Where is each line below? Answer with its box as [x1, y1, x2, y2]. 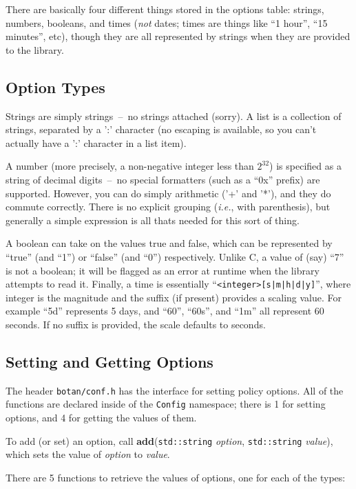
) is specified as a [269, 159, 342, 173]
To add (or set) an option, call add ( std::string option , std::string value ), [6, 433, 333, 448]
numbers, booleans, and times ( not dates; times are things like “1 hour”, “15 [6, 15, 328, 30]
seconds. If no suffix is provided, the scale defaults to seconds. [6, 317, 266, 331]
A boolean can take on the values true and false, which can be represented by [6, 236, 333, 250]
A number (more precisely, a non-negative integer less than [6, 159, 254, 173]
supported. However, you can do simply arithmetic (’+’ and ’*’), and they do [6, 186, 331, 200]
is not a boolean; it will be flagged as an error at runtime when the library [6, 263, 320, 277]
